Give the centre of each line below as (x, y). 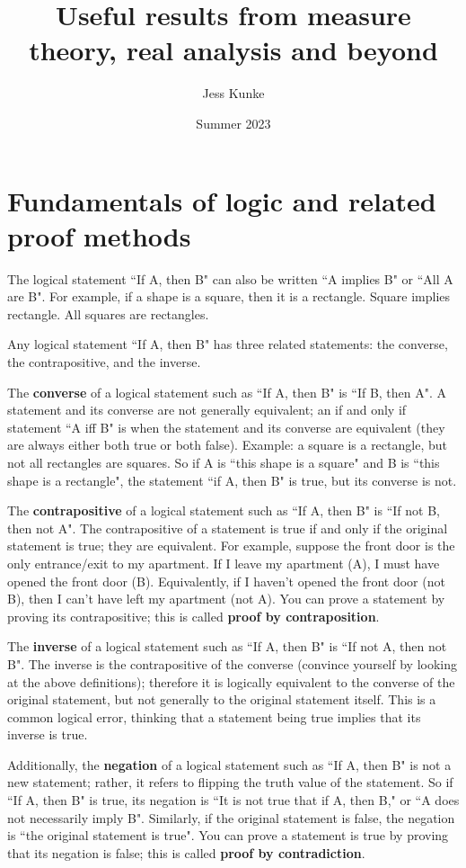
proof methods (99, 235)
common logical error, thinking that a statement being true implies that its (214, 716)
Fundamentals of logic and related (222, 200)
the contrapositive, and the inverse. (104, 362)
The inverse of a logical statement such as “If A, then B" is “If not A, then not (227, 646)
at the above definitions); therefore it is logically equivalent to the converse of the (231, 681)
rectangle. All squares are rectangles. (108, 313)
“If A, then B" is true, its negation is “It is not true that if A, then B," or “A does (233, 800)
